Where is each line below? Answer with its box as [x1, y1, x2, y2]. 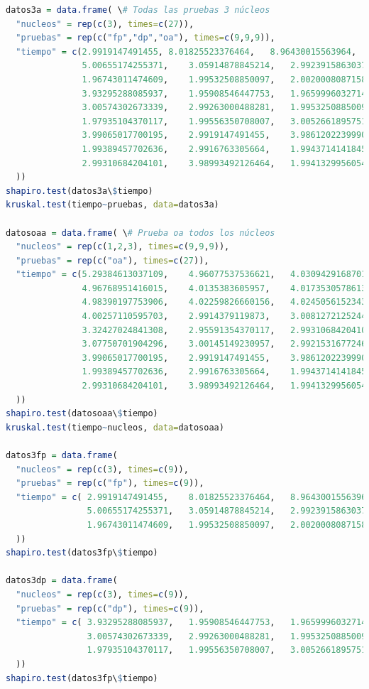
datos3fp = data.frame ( [6, 450, 118, 460]
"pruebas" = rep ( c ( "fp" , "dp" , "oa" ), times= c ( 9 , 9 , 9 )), [16, 33, 275, 43]
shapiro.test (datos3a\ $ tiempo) [6, 185, 153, 196]
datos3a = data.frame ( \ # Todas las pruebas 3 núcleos [6, 5, 270, 15]
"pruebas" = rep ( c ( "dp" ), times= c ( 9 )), [16, 603, 204, 614]
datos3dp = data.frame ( [6, 575, 118, 586]
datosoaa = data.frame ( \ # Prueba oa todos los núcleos [6, 227, 275, 238]
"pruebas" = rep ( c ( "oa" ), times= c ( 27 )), [16, 255, 209, 266]
